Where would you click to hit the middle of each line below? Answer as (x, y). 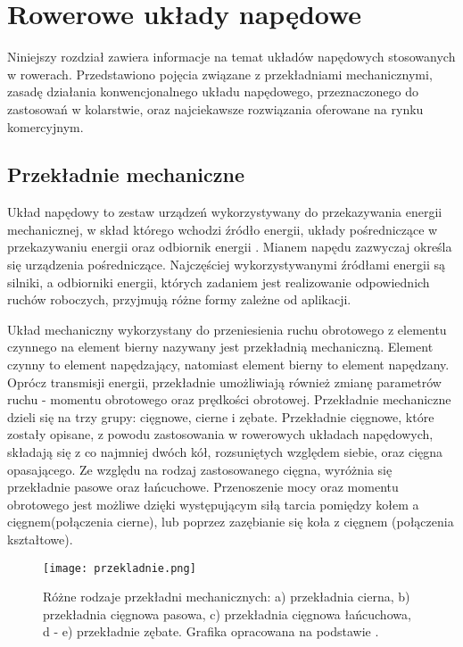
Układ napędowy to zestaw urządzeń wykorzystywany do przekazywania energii (225, 212)
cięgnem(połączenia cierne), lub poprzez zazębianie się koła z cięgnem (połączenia (231, 522)
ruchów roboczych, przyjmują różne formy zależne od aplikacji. (179, 299)
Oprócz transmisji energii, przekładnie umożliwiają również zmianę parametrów (224, 382)
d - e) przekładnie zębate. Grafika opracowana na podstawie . (211, 631)
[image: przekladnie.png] (120, 568)
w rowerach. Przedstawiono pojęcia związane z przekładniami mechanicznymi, (220, 74)
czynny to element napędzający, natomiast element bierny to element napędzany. (228, 365)
